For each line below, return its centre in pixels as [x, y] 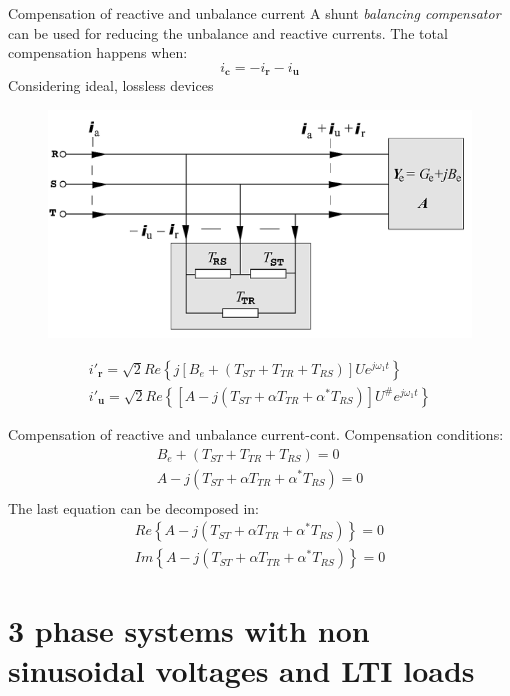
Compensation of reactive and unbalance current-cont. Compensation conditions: [256, 433]
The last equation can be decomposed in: [133, 507]
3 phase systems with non [189, 630]
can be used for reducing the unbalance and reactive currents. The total [228, 32]
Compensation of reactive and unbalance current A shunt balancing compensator [254, 13]
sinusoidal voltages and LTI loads [241, 669]
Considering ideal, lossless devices [111, 85]
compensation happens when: [98, 52]
